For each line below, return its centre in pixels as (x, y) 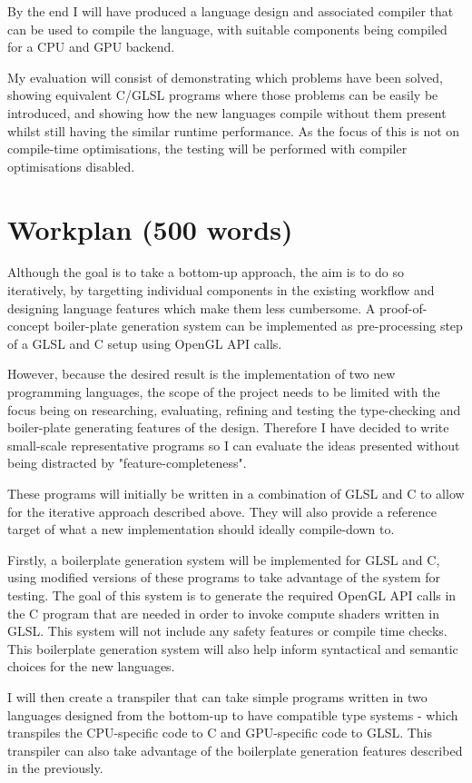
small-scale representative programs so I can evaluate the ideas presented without (234, 445)
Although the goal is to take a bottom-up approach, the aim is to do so (206, 272)
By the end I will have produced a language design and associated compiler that (231, 11)
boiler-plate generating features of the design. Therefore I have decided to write (228, 427)
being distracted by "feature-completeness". (127, 463)
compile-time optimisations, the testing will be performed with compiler (207, 149)
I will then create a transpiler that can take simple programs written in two (217, 696)
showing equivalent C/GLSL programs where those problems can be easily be (223, 95)
